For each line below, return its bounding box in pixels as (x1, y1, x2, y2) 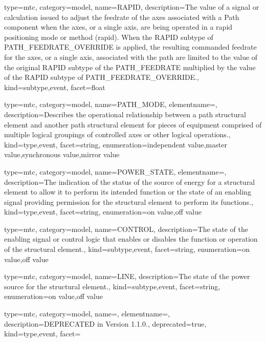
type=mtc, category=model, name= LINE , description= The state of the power (4, 271, 250, 282)
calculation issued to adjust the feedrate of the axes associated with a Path (4, 11, 239, 22)
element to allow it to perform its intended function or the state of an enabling (4, 186, 251, 197)
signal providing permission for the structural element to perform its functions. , (4, 196, 253, 207)
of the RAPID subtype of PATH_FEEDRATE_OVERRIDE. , (4, 72, 199, 82)
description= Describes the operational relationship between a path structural (4, 109, 246, 119)
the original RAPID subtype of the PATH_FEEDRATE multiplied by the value (4, 61, 256, 72)
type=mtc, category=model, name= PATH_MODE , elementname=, (4, 99, 217, 110)
